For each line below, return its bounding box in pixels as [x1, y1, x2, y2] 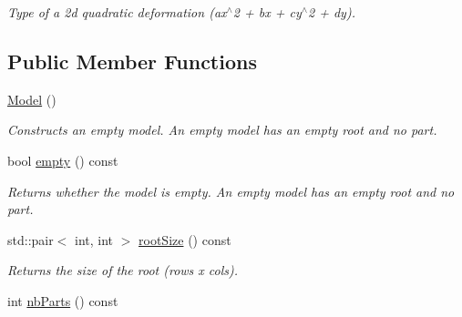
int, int [75, 230, 114, 249]
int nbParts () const [7, 291, 118, 310]
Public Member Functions [7, 46, 257, 75]
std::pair [7, 230, 54, 249]
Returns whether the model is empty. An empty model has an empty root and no [7, 181, 455, 200]
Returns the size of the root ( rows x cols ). [7, 261, 239, 280]
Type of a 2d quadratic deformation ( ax [7, 3, 227, 21]
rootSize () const [139, 230, 231, 249]
